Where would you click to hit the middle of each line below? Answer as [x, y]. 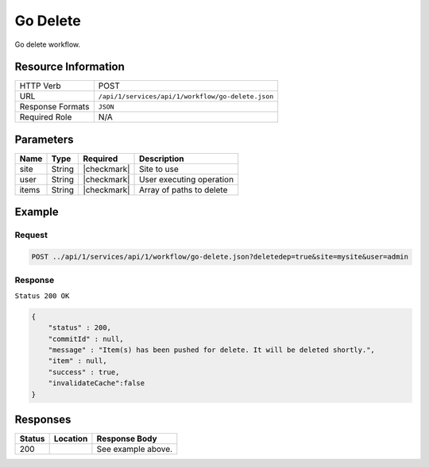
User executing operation [187, 179]
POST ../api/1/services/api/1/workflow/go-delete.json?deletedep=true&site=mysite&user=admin [220, 257]
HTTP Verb [40, 86]
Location [71, 438]
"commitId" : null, [86, 339]
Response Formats [54, 107]
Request [31, 235]
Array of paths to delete [184, 189]
